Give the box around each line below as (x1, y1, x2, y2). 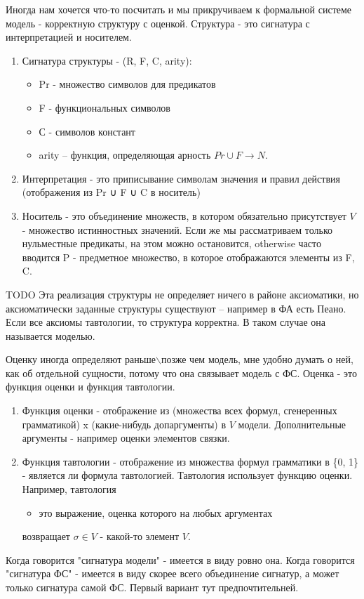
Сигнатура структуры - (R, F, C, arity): (22, 53, 192, 67)
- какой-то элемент (100, 529, 180, 544)
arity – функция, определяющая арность (39, 147, 211, 162)
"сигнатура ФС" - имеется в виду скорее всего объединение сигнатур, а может (6, 566, 339, 581)
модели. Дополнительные (238, 416, 346, 431)
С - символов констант (39, 124, 135, 138)
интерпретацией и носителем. (6, 29, 132, 44)
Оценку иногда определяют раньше (6, 352, 156, 367)
